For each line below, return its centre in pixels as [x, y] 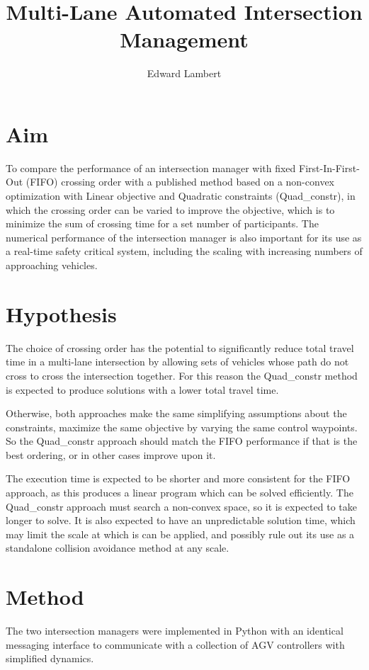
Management [184, 39]
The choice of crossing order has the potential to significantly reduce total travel [180, 347]
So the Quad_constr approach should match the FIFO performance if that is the [182, 441]
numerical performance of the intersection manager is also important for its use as [184, 237]
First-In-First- [329, 167]
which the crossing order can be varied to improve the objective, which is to [170, 209]
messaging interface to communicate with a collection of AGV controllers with [175, 644]
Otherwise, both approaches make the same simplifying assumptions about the [176, 413]
